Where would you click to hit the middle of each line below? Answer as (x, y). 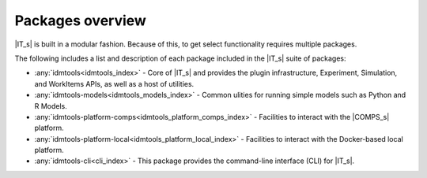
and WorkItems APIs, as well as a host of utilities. (114, 83)
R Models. (51, 106)
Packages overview (80, 20)
